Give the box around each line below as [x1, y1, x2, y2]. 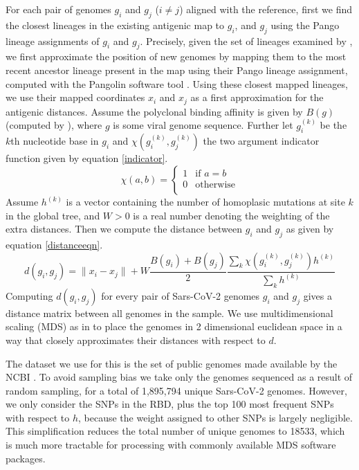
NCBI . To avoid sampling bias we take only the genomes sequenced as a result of [6, 370, 353, 384]
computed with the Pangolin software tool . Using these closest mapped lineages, [6, 76, 348, 91]
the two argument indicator [203, 134, 320, 148]
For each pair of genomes [6, 2, 111, 16]
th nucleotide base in [10, 134, 99, 148]
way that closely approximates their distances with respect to [6, 332, 266, 347]
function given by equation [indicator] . [6, 151, 168, 165]
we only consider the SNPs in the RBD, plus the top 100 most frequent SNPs [6, 397, 334, 411]
